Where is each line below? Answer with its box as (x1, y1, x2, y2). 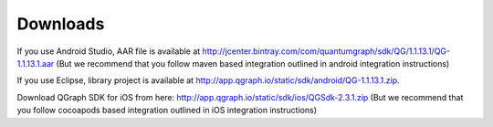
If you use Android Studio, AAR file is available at (16, 46, 201, 57)
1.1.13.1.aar (16, 58, 55, 69)
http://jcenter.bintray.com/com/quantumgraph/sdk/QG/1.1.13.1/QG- (202, 46, 451, 57)
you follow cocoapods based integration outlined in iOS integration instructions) (16, 105, 317, 116)
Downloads (16, 14, 105, 34)
